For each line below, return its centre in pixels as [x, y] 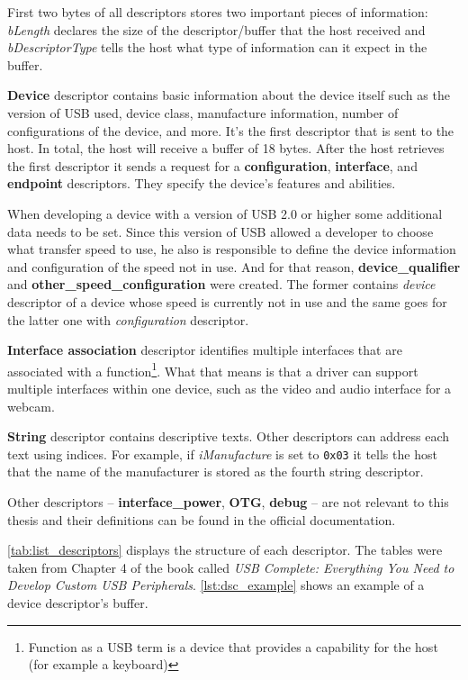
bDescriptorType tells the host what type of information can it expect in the [217, 47]
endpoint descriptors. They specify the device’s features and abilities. [202, 183]
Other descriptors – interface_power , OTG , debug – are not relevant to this [228, 501]
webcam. [31, 406]
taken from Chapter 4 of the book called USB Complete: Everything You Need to [231, 567]
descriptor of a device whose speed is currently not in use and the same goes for [227, 301]
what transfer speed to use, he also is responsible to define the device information [232, 249]
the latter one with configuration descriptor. [128, 319]
